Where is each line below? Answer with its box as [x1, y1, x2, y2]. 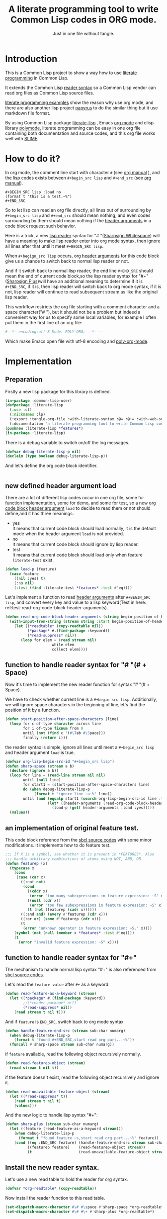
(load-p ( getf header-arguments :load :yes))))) [52, 805, 155, 810]
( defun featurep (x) [5, 861, 48, 866]
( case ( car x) [16, 875, 46, 880]
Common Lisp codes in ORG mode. [10, 14, 157, 25]
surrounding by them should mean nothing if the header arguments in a [5, 217, 152, 223]
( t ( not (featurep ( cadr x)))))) [27, 907, 97, 912]
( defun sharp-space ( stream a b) [5, 763, 75, 769]
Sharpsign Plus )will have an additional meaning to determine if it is [6, 278, 143, 284]
